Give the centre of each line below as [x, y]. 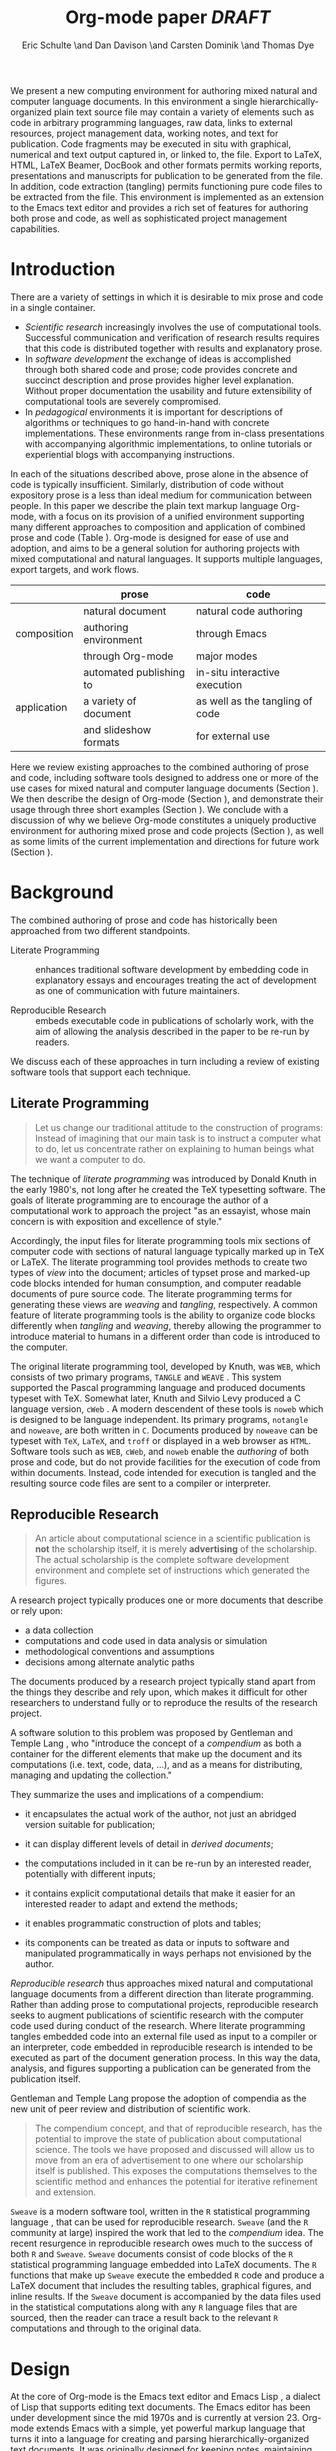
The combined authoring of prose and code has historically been [144, 920]
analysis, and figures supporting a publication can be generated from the [161, 2068]
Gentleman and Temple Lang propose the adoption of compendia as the [158, 2098]
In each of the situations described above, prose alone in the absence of [159, 473]
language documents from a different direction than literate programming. [162, 1994]
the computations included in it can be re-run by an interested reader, [168, 1863]
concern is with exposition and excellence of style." [116, 1221]
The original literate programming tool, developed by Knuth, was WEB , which [165, 1366]
